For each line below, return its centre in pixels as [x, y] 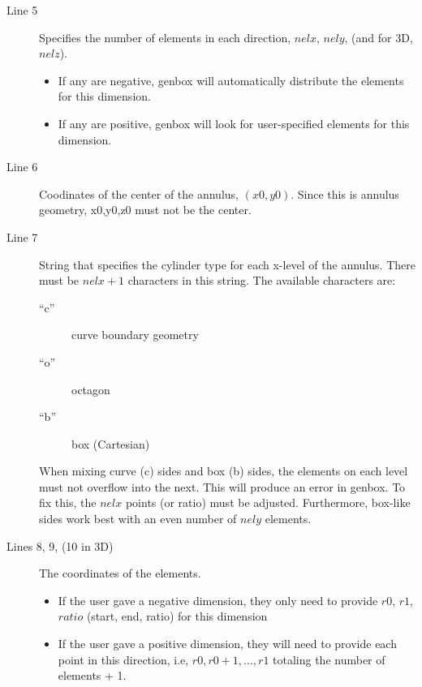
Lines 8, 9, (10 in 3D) [60, 545]
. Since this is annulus [345, 193]
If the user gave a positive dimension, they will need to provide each [227, 644]
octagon [91, 389]
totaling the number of [329, 659]
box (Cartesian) [111, 443]
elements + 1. [92, 675]
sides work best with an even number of [138, 519]
